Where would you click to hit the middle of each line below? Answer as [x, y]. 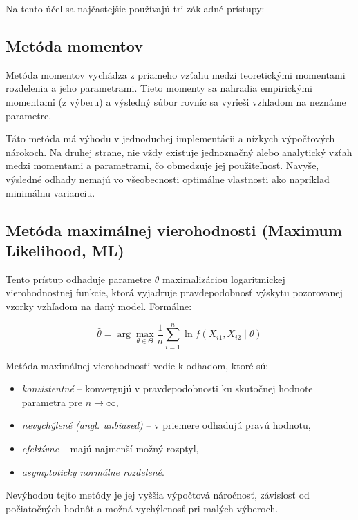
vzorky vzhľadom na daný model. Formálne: [99, 306]
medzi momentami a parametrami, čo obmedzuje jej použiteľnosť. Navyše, [162, 165]
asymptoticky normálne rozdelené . [93, 471]
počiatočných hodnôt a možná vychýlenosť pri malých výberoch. [142, 508]
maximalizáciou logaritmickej [224, 279]
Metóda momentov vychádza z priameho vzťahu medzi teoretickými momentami [176, 74]
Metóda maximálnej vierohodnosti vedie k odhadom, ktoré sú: [137, 365]
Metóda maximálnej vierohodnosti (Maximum [174, 230]
